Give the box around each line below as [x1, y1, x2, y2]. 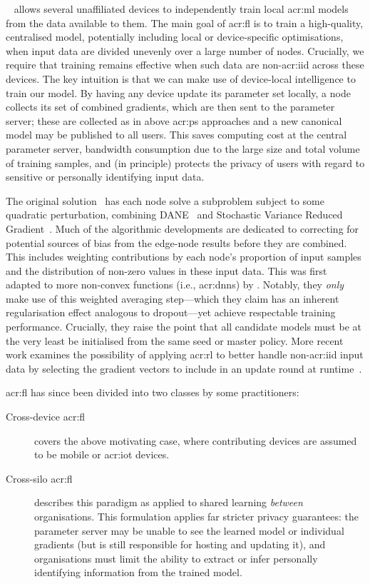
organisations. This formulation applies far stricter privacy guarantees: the [34, 509, 359, 523]
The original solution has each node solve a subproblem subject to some [6, 193, 324, 208]
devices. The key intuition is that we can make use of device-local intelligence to [6, 71, 356, 86]
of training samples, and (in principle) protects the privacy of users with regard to [6, 155, 365, 170]
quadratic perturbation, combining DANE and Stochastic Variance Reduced [6, 207, 343, 222]
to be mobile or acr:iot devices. [34, 447, 170, 462]
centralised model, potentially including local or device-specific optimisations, [6, 29, 344, 44]
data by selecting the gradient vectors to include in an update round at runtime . [6, 361, 362, 376]
